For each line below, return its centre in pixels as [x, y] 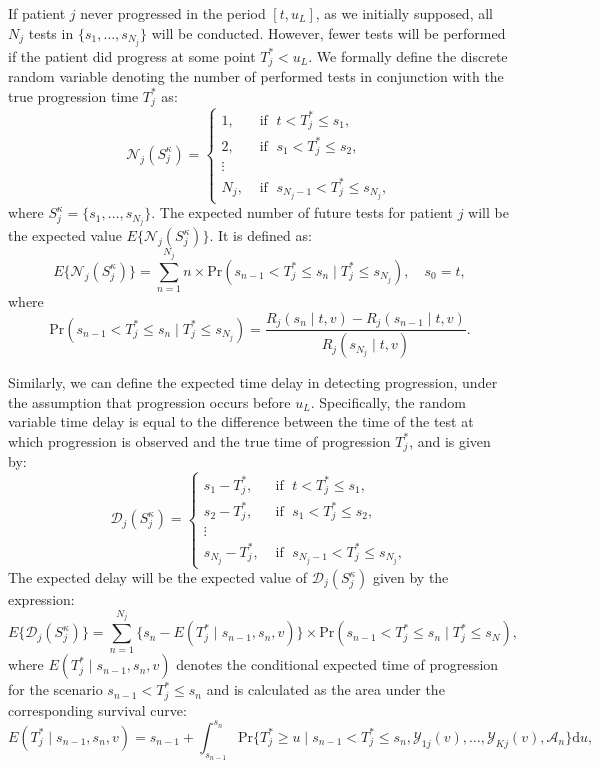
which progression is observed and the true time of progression [199, 440]
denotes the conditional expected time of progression [337, 664]
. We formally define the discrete [408, 55]
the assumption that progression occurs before [149, 401]
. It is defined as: [260, 235]
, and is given [450, 440]
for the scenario [55, 689]
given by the [410, 577]
